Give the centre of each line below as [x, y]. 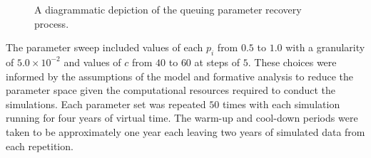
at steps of [217, 62]
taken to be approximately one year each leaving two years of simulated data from [185, 131]
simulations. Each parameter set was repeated [106, 104]
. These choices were [292, 62]
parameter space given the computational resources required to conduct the [171, 90]
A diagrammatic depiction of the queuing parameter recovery [168, 9]
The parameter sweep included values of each [105, 47]
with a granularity [325, 47]
